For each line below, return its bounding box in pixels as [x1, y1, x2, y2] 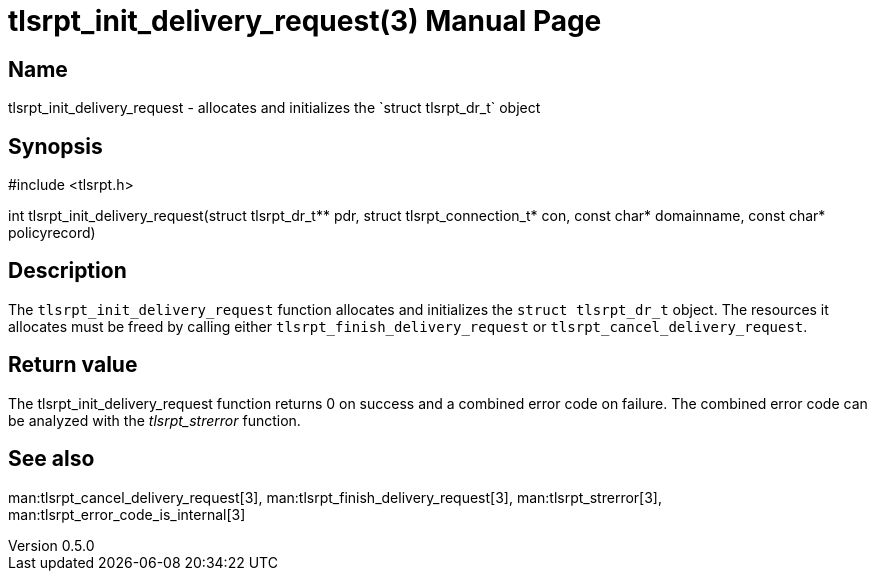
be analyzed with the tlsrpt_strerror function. [8, 411, 301, 429]
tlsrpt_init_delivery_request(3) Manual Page [8, 4, 602, 38]
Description [8, 258, 127, 284]
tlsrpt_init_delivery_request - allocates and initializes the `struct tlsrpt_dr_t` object [8, 99, 541, 117]
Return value [8, 352, 138, 378]
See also [8, 446, 95, 472]
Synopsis [8, 133, 103, 159]
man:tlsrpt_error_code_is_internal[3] [8, 505, 246, 523]
